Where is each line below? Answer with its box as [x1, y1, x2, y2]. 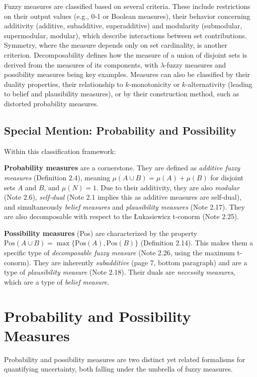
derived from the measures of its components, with [4, 59, 158, 70]
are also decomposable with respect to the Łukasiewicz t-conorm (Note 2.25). [4, 211, 239, 222]
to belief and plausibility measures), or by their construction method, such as [4, 88, 239, 99]
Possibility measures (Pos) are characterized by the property [4, 227, 197, 238]
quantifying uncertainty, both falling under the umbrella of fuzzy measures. [4, 364, 233, 374]
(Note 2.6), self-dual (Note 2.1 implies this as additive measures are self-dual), [4, 192, 242, 202]
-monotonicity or [129, 78, 180, 89]
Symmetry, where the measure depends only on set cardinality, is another [4, 40, 228, 50]
